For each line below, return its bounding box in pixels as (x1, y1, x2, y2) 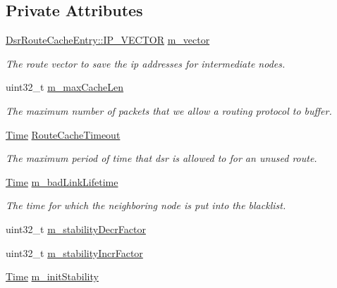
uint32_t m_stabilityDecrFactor (6, 221, 146, 236)
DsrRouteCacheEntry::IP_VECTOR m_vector (6, 32, 210, 47)
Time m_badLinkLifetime (6, 174, 118, 189)
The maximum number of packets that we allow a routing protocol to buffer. (6, 103, 332, 118)
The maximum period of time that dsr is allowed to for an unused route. (6, 151, 317, 165)
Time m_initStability (6, 269, 99, 284)
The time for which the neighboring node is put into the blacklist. (6, 198, 286, 213)
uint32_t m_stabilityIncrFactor (6, 245, 143, 260)
